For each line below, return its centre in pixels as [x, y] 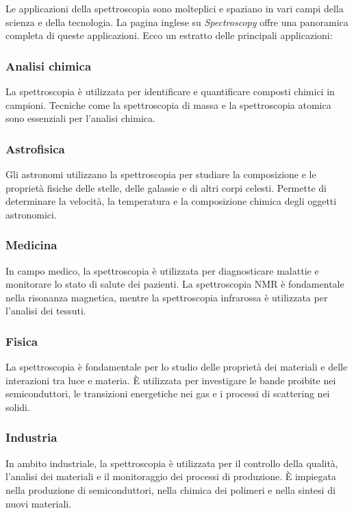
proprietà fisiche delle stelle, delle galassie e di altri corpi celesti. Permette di [166, 187]
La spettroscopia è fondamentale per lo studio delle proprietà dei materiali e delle [177, 367]
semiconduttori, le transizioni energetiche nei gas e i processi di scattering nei [168, 393]
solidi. [18, 406]
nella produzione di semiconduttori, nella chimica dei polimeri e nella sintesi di [170, 489]
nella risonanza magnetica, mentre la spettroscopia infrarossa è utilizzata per [167, 297]
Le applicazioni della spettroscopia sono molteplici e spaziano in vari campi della [175, 8]
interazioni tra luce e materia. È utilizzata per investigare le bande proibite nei [171, 380]
